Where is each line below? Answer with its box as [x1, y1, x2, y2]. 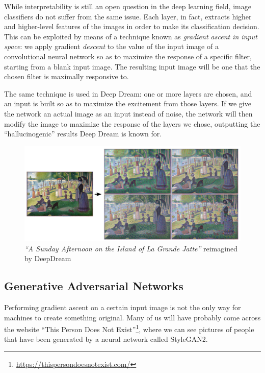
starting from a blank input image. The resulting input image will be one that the [4, 61, 260, 72]
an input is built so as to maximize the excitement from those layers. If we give [4, 98, 251, 109]
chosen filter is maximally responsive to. [4, 71, 129, 82]
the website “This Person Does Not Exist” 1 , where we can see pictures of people [4, 322, 254, 334]
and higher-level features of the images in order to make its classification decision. [4, 21, 259, 32]
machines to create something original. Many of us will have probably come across [4, 312, 261, 322]
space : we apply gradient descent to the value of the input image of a [4, 41, 219, 52]
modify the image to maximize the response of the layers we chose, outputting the [4, 118, 260, 129]
